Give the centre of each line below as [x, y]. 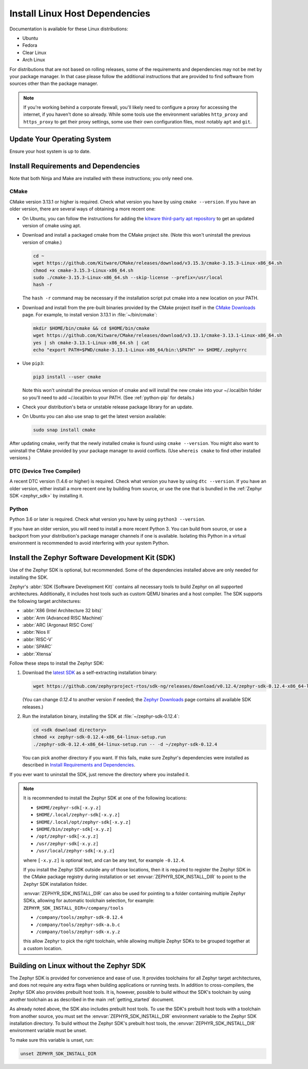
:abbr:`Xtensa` [37, 654]
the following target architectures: [45, 601]
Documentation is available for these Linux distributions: [69, 29]
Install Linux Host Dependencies [80, 13]
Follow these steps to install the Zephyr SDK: [57, 663]
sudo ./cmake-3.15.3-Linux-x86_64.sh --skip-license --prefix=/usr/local [128, 277]
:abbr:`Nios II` [37, 632]
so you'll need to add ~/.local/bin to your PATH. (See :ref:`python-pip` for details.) [108, 397]
